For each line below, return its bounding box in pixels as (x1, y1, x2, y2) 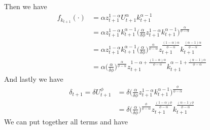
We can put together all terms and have (4, 116, 128, 126)
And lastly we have (4, 73, 63, 84)
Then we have (4, 1, 47, 11)
